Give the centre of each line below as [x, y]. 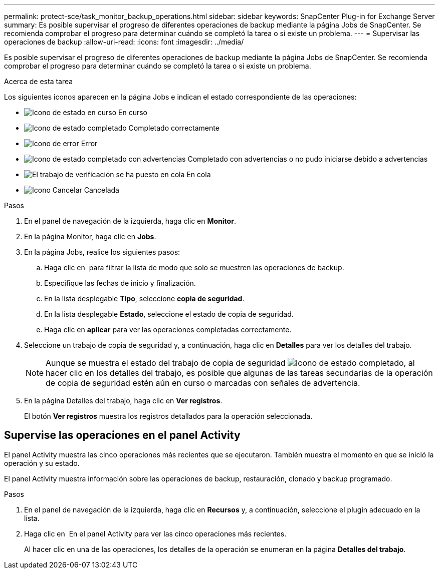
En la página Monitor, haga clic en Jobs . [90, 236]
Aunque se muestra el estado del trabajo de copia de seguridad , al [230, 363]
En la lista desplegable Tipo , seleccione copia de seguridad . [144, 299]
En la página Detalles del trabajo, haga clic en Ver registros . [123, 401]
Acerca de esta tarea [39, 81]
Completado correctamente [174, 128]
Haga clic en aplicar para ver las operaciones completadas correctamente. [168, 330]
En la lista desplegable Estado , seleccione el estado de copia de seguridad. [169, 314]
